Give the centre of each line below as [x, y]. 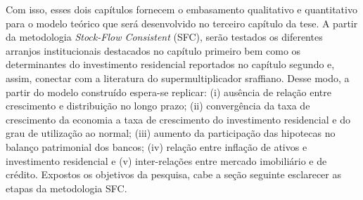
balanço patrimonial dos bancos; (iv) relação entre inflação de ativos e [157, 146]
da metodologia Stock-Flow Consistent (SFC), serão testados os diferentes [164, 37]
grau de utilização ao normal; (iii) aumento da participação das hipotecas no [171, 133]
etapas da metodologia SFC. [66, 188]
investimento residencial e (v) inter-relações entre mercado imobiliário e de [166, 160]
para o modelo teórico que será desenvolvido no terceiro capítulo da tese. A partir [182, 23]
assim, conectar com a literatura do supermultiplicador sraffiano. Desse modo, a [178, 78]
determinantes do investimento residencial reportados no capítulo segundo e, [170, 64]
